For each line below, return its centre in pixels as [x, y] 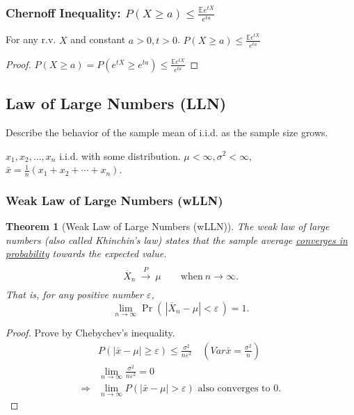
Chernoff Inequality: [63, 12]
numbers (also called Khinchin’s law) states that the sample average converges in [177, 239]
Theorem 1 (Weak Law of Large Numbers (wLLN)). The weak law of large [168, 226]
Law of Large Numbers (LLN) [116, 103]
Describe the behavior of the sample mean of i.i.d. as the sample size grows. [167, 132]
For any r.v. [31, 39]
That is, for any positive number [74, 294]
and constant [98, 39]
